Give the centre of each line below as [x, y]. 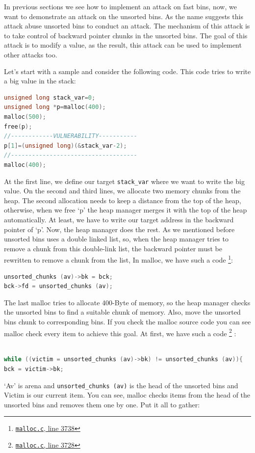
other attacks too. [31, 54]
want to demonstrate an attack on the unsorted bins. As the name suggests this [124, 16]
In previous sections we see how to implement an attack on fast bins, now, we [120, 6]
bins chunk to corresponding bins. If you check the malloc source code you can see [127, 321]
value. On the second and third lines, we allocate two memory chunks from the [122, 191]
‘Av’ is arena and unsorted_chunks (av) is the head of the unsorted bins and [121, 385]
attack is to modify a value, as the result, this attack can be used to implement [123, 45]
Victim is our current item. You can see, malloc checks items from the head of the [127, 395]
